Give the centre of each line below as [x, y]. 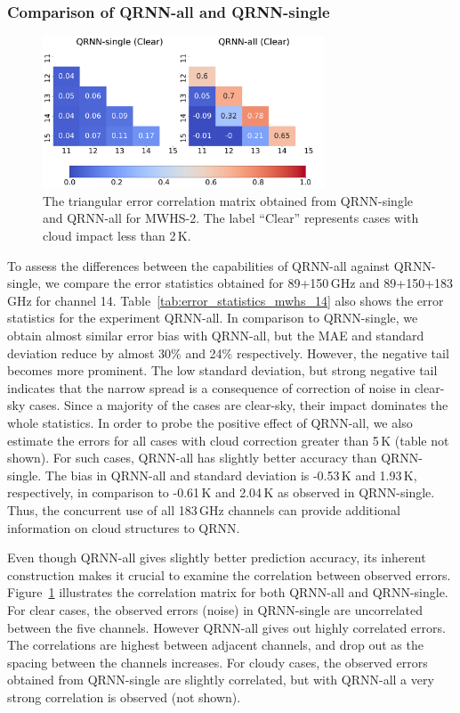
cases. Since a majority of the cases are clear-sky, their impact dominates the [238, 405]
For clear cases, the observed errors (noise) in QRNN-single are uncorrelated [215, 609]
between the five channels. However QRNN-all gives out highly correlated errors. [226, 627]
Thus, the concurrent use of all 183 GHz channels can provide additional [204, 509]
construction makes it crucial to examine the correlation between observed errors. [229, 574]
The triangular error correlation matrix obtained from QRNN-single [228, 200]
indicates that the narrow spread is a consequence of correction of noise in [209, 387]
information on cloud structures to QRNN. [124, 527]
